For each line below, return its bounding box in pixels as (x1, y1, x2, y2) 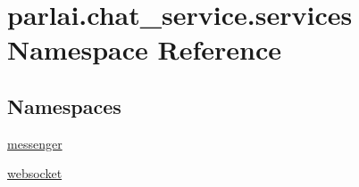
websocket (7, 164, 63, 183)
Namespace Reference (7, 31, 281, 68)
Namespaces (7, 92, 121, 119)
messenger (7, 134, 63, 152)
